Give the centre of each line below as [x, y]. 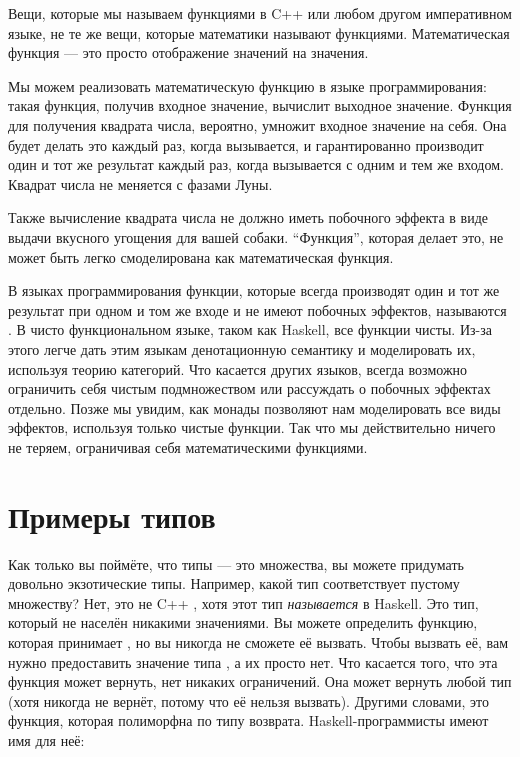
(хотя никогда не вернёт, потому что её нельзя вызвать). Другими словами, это [248, 700]
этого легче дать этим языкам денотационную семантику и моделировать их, [242, 348]
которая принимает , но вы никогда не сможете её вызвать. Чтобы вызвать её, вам [258, 641]
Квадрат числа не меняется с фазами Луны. [140, 183]
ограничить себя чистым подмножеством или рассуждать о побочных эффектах [249, 388]
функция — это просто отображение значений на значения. [188, 52]
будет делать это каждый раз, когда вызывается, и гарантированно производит [246, 144]
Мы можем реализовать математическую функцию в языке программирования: [247, 85]
